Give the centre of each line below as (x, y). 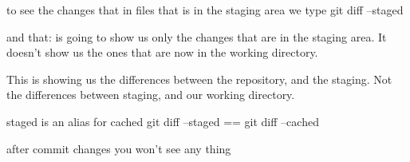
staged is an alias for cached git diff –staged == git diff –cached (163, 121)
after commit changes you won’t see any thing (119, 148)
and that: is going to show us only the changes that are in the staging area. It (197, 36)
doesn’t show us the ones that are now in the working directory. (162, 52)
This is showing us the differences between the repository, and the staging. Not (199, 79)
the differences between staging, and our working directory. (151, 95)
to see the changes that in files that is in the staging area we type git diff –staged (205, 10)
